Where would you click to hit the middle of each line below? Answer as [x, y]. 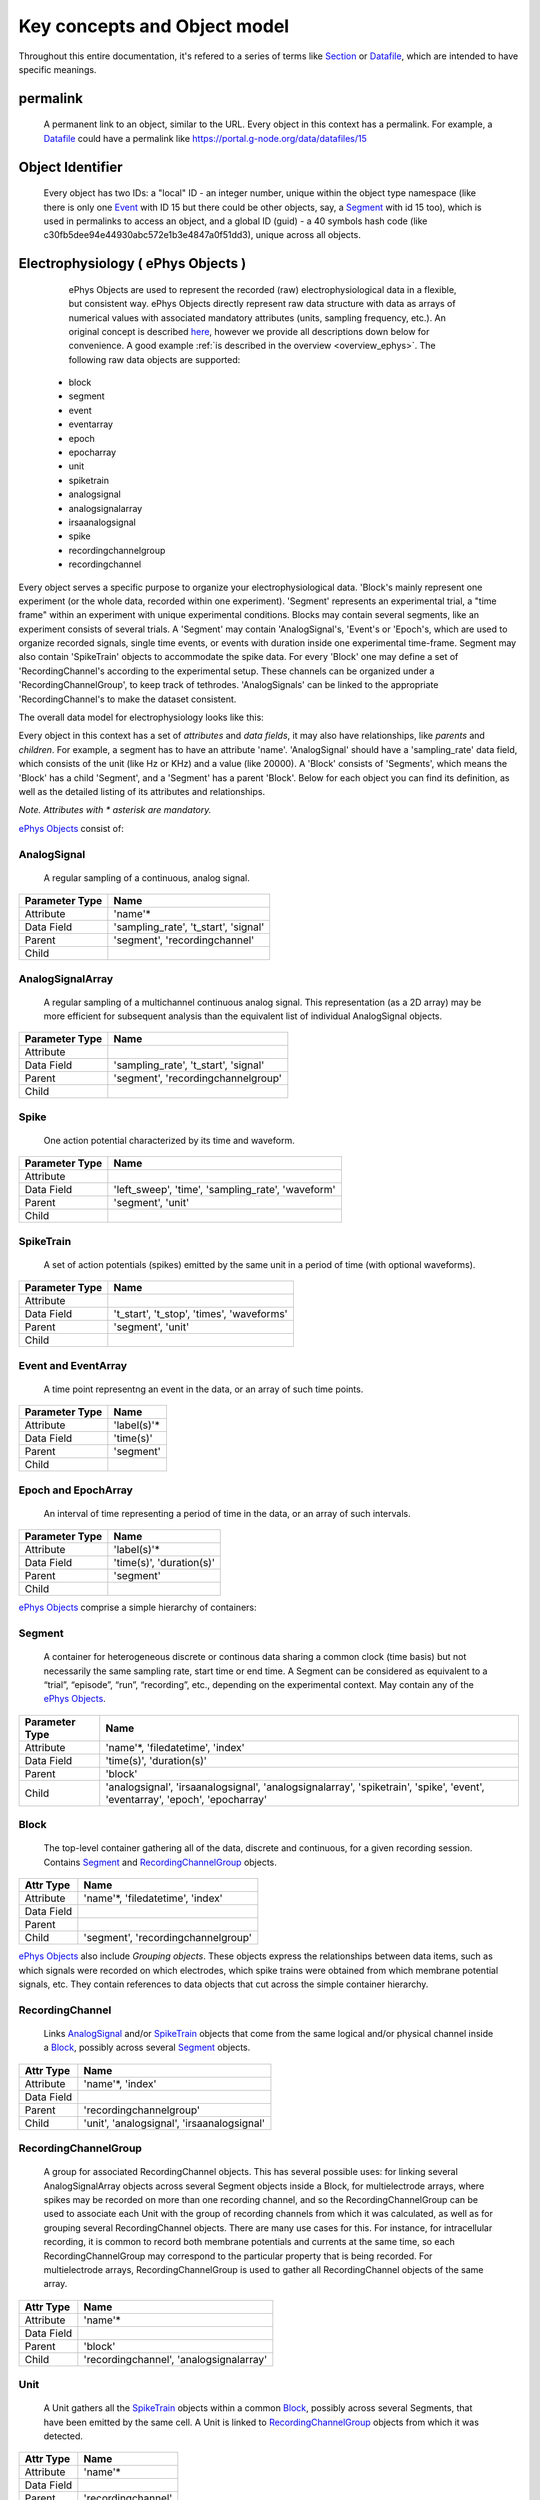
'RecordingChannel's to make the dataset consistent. [127, 699]
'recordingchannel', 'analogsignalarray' [175, 2359]
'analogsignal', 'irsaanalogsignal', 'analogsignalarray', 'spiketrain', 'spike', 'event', [295, 1787]
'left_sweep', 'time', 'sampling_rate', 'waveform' [224, 1190]
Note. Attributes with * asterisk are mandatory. [115, 810]
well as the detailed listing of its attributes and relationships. [141, 791]
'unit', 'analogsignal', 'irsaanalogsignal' [174, 2123]
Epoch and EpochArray [76, 1490]
